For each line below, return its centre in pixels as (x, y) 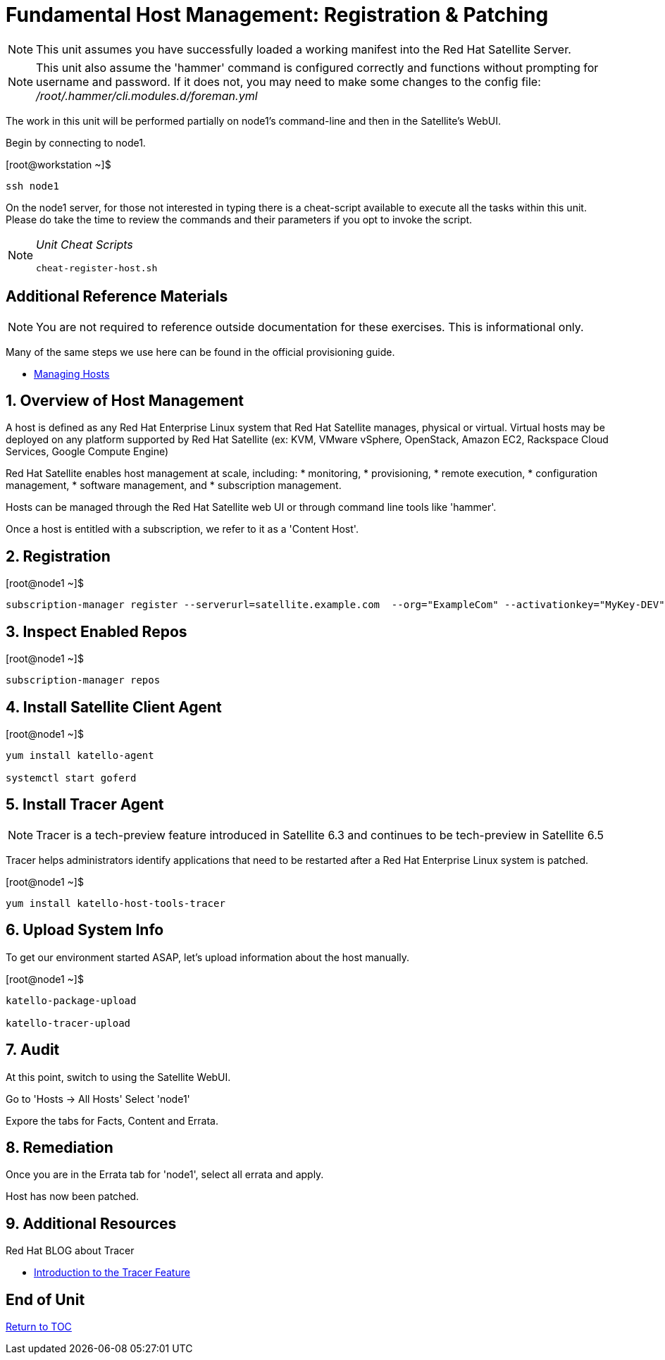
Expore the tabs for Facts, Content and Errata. (112, 1120)
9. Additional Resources (91, 1223)
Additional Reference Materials (117, 297)
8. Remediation (60, 1147)
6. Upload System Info (85, 930)
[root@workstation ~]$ (58, 164)
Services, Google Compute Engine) (87, 452)
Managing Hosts (72, 373)
